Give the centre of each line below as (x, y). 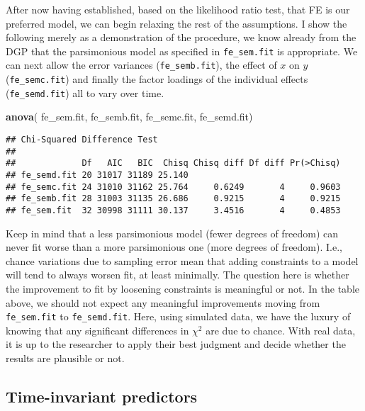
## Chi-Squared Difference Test (82, 140)
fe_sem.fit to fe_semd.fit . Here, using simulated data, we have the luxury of (178, 316)
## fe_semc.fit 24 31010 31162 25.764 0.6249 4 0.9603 (173, 187)
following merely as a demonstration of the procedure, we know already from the (181, 37)
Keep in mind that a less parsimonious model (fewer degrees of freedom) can (172, 233)
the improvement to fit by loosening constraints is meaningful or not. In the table (182, 288)
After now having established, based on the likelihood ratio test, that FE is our (178, 9)
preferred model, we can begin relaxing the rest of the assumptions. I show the (176, 23)
